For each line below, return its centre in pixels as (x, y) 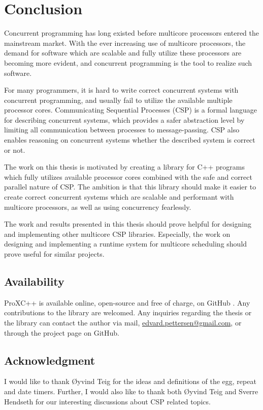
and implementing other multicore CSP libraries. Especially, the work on (117, 234)
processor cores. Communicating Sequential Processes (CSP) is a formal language (131, 110)
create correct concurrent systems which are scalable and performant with (119, 197)
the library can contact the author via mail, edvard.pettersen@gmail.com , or (123, 322)
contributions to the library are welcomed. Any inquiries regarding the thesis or (128, 312)
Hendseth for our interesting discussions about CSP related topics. (107, 401)
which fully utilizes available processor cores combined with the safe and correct (128, 176)
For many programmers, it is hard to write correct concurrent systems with (121, 90)
